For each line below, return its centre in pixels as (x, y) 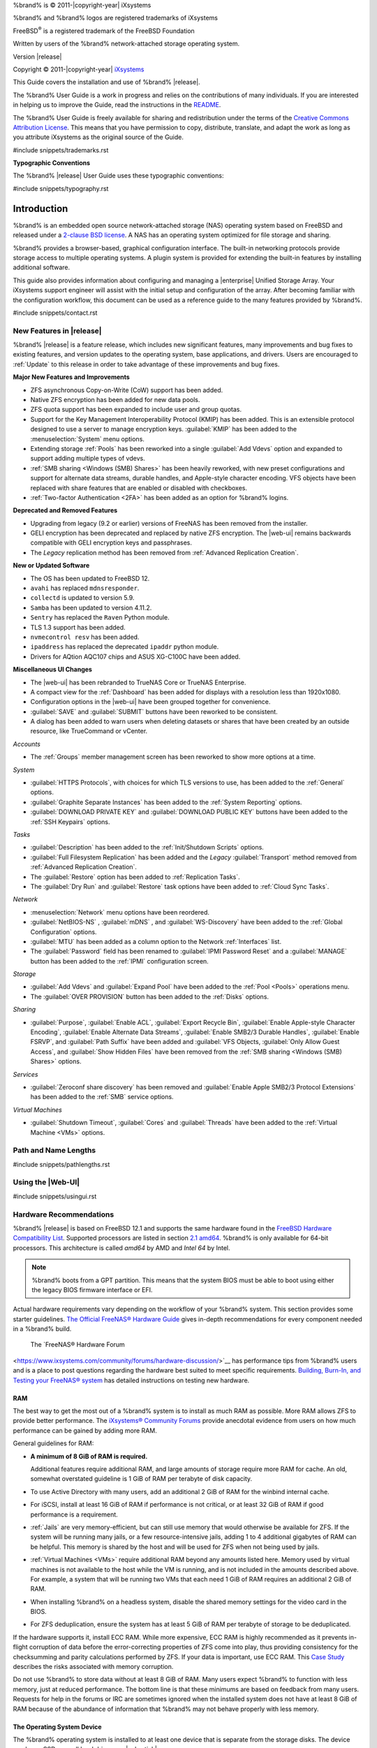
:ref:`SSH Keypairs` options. (70, 822)
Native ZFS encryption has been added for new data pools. (115, 399)
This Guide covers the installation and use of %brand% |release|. (106, 82)
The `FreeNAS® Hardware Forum (77, 1345)
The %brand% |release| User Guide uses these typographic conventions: (118, 175)
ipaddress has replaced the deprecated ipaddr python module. (125, 647)
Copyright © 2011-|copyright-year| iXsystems (79, 69)
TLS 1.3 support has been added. (78, 627)
